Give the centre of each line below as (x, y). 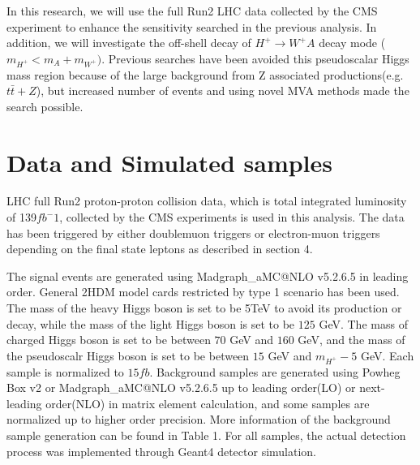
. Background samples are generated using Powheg (275, 371)
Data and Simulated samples (169, 162)
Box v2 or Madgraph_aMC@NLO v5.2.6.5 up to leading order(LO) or (181, 387)
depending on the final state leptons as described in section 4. (160, 249)
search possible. (45, 106)
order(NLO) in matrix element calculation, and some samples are (208, 403)
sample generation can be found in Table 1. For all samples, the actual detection (206, 435)
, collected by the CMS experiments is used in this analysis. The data (232, 217)
